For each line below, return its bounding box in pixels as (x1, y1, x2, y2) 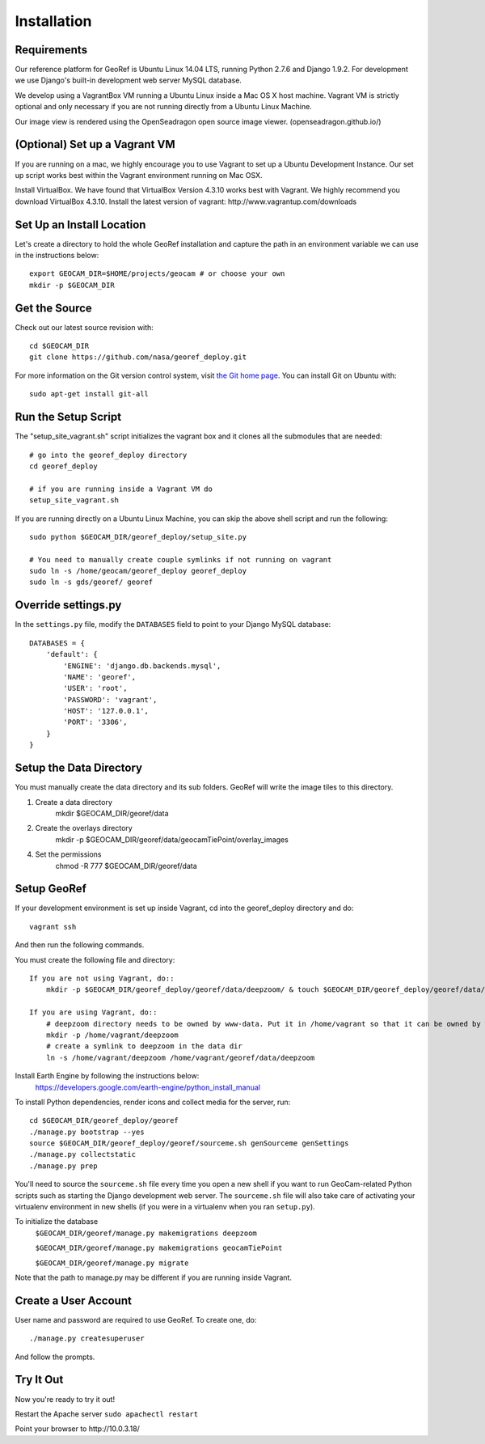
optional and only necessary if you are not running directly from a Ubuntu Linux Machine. (15, 102, 313, 112)
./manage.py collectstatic (29, 1150, 137, 1159)
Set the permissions (35, 849, 102, 859)
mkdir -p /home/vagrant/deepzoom (45, 1030, 179, 1040)
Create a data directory (35, 797, 113, 807)
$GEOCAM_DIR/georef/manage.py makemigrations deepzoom (35, 1228, 258, 1238)
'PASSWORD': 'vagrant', (63, 695, 158, 704)
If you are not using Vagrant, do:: (29, 973, 175, 983)
